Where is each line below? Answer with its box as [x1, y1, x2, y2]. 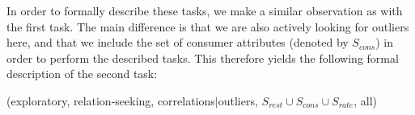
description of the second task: [6, 65, 158, 82]
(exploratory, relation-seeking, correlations [6, 92, 215, 109]
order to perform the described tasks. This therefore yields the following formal [6, 49, 399, 66]
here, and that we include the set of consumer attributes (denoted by [6, 34, 349, 51]
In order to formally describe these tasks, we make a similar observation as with [6, 2, 403, 18]
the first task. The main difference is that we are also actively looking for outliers [6, 18, 409, 35]
